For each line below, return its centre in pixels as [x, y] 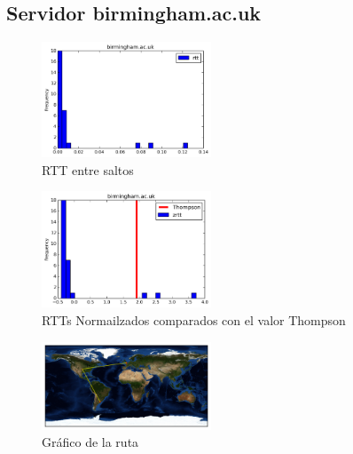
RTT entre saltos [88, 169]
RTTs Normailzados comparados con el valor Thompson [194, 319]
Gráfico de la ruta [90, 442]
